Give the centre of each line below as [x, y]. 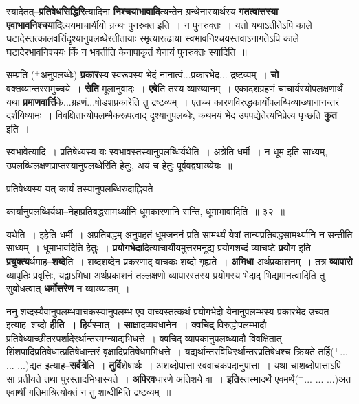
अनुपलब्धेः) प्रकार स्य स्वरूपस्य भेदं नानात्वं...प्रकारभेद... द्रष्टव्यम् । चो [160, 75]
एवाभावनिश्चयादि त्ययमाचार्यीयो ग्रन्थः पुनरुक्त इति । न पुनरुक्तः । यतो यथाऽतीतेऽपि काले [159, 24]
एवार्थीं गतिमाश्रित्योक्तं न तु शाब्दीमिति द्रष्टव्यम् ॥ [89, 392]
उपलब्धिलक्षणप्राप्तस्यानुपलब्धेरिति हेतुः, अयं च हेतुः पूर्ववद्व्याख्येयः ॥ [119, 165]
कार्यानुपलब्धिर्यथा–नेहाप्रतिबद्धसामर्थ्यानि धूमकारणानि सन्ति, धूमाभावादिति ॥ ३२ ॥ [145, 211]
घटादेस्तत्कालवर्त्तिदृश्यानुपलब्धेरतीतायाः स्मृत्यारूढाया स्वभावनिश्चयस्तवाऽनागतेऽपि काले [153, 38]
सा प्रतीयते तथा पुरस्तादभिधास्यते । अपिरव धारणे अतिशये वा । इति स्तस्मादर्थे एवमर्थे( [152, 378]
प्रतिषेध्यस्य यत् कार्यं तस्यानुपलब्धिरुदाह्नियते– [82, 188]
